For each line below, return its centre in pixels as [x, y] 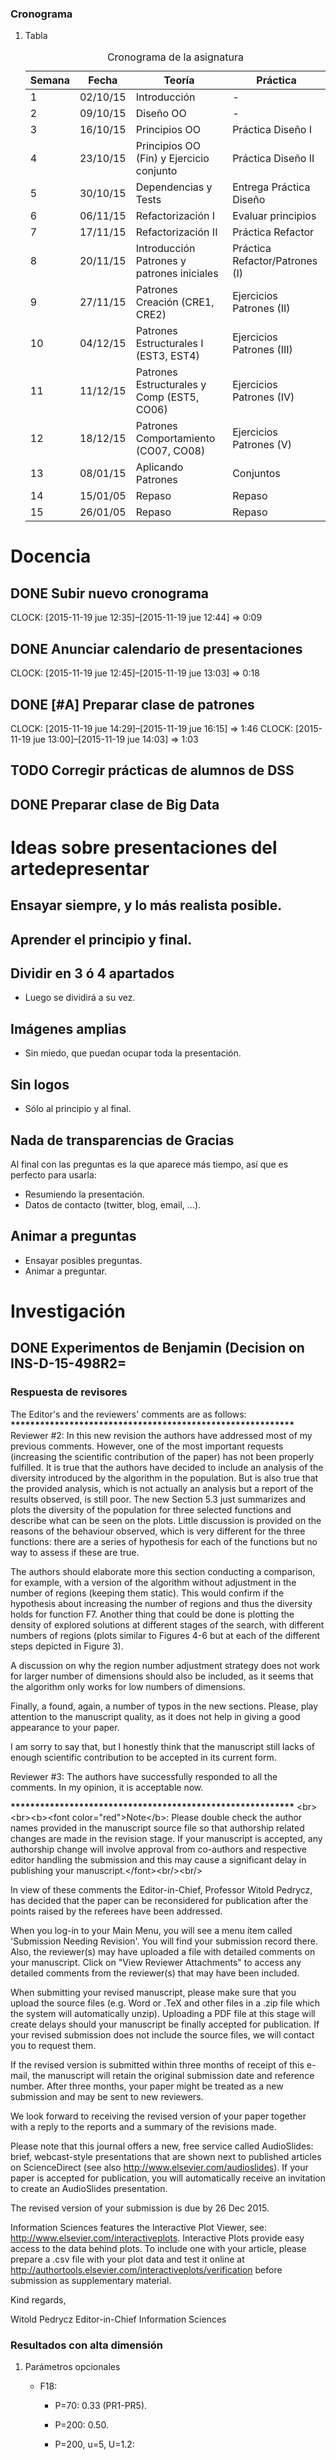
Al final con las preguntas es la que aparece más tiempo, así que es [149, 1164]
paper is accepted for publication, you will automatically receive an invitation [168, 2178]
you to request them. [53, 2045]
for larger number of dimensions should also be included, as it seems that [162, 1676]
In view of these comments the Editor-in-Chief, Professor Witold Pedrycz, [161, 1889]
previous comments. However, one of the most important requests [147, 1446]
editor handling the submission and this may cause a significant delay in [158, 1859]
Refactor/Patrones [275, 261]
